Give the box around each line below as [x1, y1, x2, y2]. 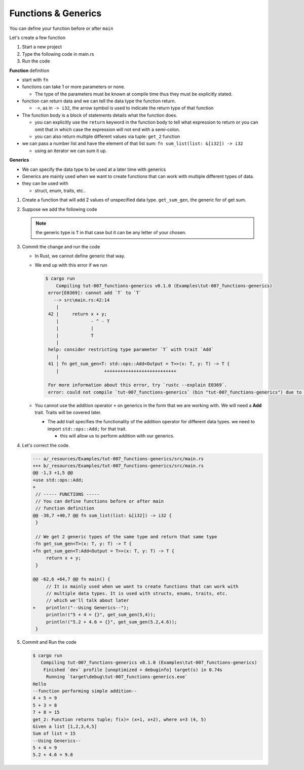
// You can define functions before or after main [35, 498, 164, 504]
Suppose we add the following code [22, 206, 97, 212]
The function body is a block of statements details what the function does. [22, 112, 177, 118]
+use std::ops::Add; [32, 477, 84, 483]
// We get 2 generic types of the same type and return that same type [35, 534, 217, 539]
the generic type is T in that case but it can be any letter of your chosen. [35, 230, 187, 236]
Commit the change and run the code [22, 243, 100, 249]
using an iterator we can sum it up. [34, 148, 107, 154]
